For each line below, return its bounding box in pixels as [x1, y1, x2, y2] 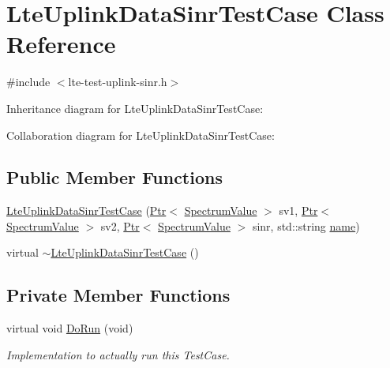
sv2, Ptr [100, 217, 140, 234]
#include [6, 73, 51, 90]
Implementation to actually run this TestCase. [6, 346, 230, 362]
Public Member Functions [6, 165, 223, 190]
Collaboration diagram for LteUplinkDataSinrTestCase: [6, 126, 275, 143]
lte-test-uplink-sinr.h [68, 73, 167, 90]
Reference [6, 28, 116, 60]
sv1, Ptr [279, 202, 318, 219]
